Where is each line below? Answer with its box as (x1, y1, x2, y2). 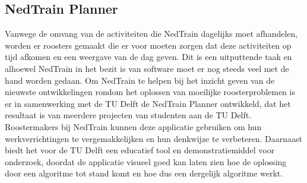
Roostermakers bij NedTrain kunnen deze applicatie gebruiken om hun (5, 120, 262, 132)
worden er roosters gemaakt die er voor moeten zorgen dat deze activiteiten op (5, 39, 292, 51)
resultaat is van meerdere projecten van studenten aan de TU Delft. (5, 109, 252, 121)
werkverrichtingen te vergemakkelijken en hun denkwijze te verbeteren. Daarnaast (5, 132, 303, 144)
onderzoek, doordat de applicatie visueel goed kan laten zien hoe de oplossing (5, 155, 287, 168)
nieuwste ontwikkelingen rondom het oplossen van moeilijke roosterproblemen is (5, 86, 295, 98)
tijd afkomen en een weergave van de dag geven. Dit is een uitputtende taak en (5, 51, 292, 63)
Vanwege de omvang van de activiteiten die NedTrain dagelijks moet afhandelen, (5, 27, 298, 40)
